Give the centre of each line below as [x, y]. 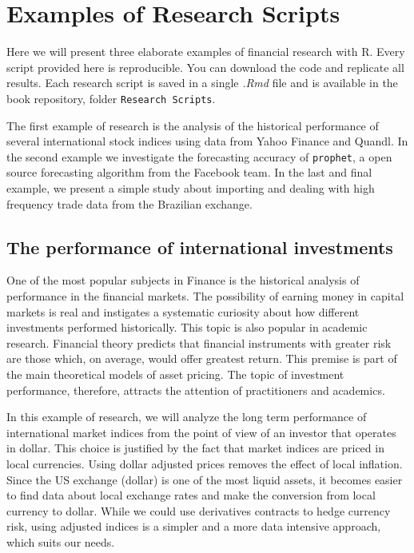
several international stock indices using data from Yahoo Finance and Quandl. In [207, 141]
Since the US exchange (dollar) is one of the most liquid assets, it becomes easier [205, 479]
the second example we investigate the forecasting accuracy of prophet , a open [199, 156]
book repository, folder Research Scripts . [111, 98]
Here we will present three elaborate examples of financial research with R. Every [206, 52]
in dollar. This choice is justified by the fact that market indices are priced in [195, 448]
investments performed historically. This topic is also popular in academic [187, 327]
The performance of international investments [200, 247]
